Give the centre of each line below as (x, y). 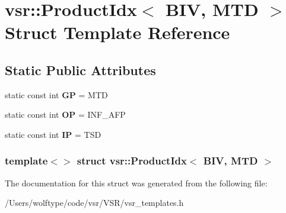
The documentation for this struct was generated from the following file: (136, 183)
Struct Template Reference (117, 32)
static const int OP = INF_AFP (65, 114)
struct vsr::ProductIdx (132, 161)
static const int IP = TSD (53, 134)
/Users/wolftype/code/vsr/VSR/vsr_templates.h (94, 203)
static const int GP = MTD (56, 94)
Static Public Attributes (80, 70)
